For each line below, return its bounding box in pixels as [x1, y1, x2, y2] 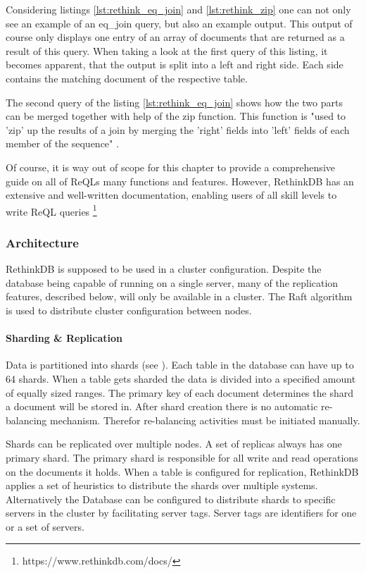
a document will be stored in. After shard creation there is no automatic [6, 399, 318, 414]
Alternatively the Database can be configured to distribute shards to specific [6, 491, 336, 506]
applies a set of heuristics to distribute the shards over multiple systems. [6, 478, 318, 493]
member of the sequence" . [6, 136, 119, 151]
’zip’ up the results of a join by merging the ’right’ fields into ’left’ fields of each [6, 122, 350, 137]
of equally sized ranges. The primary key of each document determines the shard [6, 385, 353, 400]
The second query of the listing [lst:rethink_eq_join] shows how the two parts [6, 94, 343, 109]
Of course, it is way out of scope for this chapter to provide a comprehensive [6, 159, 335, 174]
